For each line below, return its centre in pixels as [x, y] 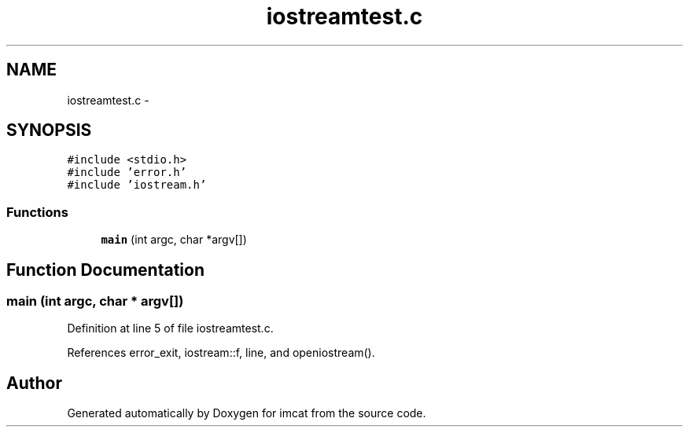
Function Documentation [105, 270]
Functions [37, 212]
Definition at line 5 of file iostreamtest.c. [170, 328]
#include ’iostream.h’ [137, 185]
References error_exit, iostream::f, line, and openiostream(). [221, 353]
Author [34, 383]
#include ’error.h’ [127, 172]
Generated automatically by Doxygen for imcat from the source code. [247, 413]
